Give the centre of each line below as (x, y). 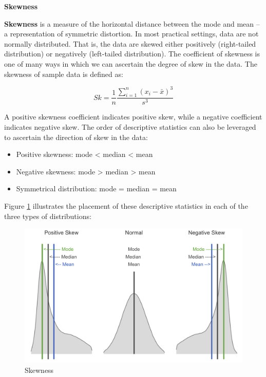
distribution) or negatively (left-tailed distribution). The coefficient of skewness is (132, 54)
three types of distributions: (48, 216)
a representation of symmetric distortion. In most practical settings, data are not (131, 34)
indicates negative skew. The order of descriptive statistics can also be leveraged (130, 127)
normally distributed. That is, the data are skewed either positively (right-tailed (130, 43)
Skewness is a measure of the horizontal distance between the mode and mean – (132, 23)
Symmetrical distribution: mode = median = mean (96, 188)
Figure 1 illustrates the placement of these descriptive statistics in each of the (126, 206)
